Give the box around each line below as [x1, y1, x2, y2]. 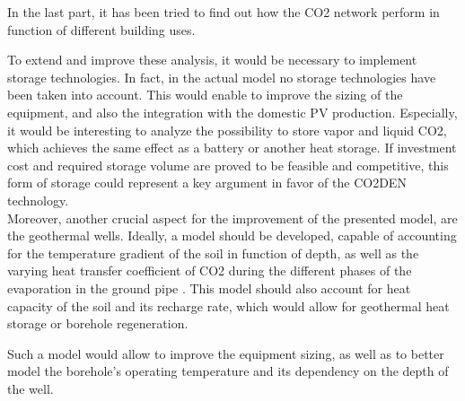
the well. [7, 379, 54, 397]
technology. [7, 190, 69, 209]
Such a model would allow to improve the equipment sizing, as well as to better [7, 344, 444, 362]
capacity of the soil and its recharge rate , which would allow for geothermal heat [7, 296, 450, 315]
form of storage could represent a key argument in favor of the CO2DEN [7, 173, 407, 192]
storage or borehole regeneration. [7, 314, 189, 333]
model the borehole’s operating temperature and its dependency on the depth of [7, 362, 449, 380]
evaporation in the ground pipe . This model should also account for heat [7, 278, 411, 297]
